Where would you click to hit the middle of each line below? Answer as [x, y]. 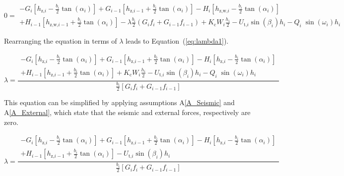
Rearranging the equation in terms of [61, 41]
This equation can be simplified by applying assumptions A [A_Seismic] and [119, 102]
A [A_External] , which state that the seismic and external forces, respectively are [127, 112]
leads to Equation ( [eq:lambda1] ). [177, 41]
